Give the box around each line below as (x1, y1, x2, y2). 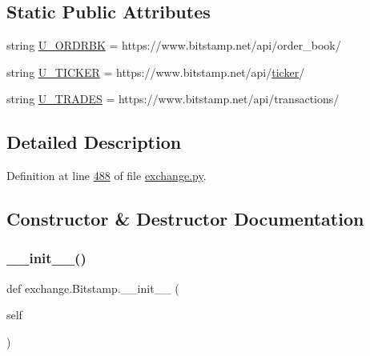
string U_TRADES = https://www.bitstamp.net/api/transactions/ (6, 90, 340, 107)
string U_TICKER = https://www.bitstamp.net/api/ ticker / (6, 63, 305, 80)
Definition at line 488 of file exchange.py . (6, 167, 207, 184)
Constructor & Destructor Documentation (6, 206, 364, 231)
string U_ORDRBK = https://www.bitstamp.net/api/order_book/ (6, 37, 341, 54)
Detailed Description (6, 130, 182, 154)
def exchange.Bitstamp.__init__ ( (6, 279, 179, 296)
